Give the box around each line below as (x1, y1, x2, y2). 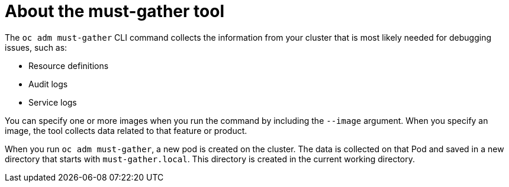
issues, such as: (5, 42, 67, 53)
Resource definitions (28, 60, 109, 71)
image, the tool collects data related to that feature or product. (5, 125, 247, 136)
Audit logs (28, 78, 68, 89)
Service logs (28, 97, 77, 107)
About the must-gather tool (5, 1, 224, 21)
